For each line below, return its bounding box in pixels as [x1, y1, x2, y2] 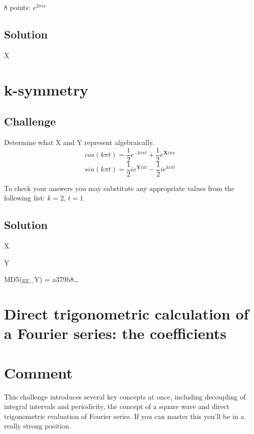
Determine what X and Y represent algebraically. [4, 136, 154, 147]
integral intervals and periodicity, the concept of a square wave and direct [4, 401, 229, 411]
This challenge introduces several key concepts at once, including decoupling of [4, 391, 245, 401]
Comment [4, 362, 73, 382]
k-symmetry [4, 79, 88, 99]
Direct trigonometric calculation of [4, 303, 249, 324]
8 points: [4, 2, 30, 12]
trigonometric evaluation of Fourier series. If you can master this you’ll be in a [4, 410, 244, 421]
